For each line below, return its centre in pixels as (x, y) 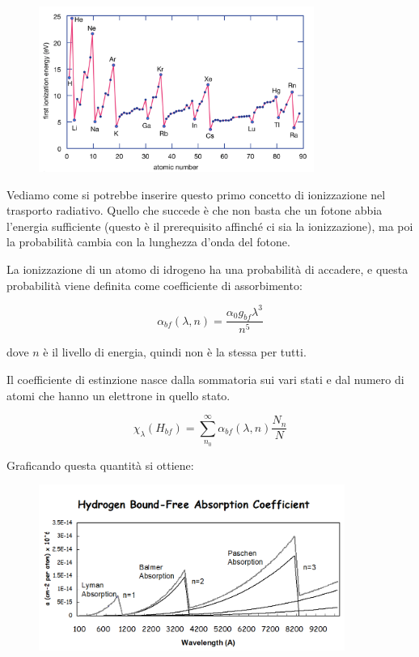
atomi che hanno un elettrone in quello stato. (119, 395)
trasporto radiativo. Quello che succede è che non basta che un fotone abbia (195, 210)
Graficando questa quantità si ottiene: (100, 465)
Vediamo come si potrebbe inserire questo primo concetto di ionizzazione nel (196, 194)
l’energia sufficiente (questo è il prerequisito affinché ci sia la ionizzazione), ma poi (210, 226)
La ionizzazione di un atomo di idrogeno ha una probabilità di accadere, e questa (207, 269)
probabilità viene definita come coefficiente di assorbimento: (154, 285)
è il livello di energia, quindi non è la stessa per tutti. (175, 352)
